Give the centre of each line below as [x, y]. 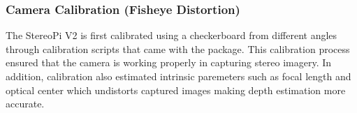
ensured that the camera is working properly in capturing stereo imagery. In [169, 62]
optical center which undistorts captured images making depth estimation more [176, 90]
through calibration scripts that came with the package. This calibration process [178, 48]
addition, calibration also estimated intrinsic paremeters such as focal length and [178, 76]
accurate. [25, 104]
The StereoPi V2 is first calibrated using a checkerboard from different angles [172, 35]
